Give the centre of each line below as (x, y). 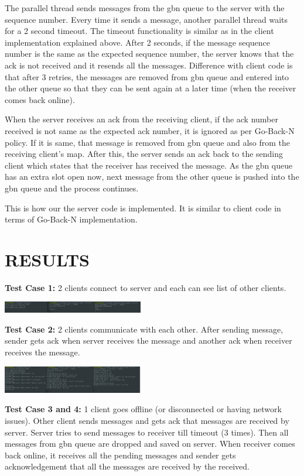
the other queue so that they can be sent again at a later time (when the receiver (151, 88)
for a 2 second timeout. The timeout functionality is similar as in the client (139, 31)
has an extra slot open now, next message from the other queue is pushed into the (152, 177)
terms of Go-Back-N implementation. (71, 219)
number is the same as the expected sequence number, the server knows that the (149, 54)
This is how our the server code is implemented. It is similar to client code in (143, 208)
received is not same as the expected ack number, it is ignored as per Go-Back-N (150, 130)
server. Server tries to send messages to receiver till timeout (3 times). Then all (147, 432)
